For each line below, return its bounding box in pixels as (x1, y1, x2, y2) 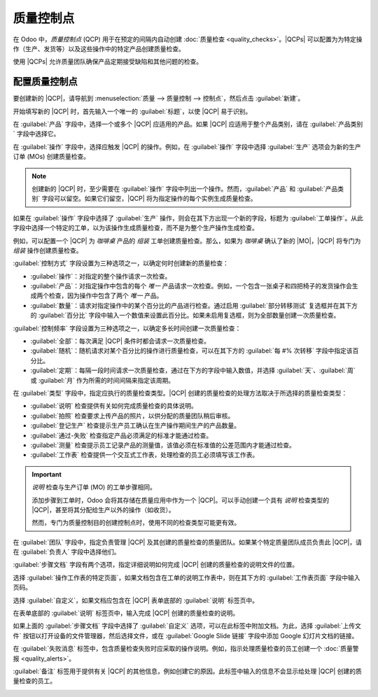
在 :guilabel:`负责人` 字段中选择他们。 (13, 548, 120, 556)
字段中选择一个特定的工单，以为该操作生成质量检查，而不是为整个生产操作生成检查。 (13, 224, 258, 232)
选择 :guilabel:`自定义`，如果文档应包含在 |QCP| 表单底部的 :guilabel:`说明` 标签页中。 (13, 596, 259, 605)
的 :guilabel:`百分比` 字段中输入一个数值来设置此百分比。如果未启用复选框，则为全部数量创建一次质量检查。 (30, 311, 340, 320)
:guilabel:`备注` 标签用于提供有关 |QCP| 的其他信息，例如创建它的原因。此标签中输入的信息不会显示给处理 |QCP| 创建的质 (13, 667, 362, 675)
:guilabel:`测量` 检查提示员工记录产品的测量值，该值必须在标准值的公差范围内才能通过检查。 (30, 441, 295, 449)
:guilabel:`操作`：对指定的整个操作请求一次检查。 (30, 272, 171, 280)
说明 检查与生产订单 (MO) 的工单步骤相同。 (31, 483, 157, 491)
